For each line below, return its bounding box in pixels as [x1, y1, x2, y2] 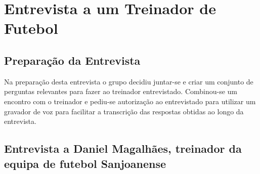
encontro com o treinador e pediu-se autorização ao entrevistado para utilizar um [4, 96, 256, 106]
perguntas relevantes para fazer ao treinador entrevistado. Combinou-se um [4, 86, 238, 97]
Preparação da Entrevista [4, 52, 141, 68]
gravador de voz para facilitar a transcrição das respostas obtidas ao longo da [4, 106, 244, 116]
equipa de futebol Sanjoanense [4, 155, 166, 171]
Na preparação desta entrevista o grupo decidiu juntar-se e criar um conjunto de [4, 76, 253, 86]
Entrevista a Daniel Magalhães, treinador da [4, 141, 242, 156]
